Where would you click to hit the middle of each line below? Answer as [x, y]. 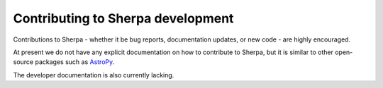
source [23, 62]
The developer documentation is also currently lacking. [94, 75]
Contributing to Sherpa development [123, 18]
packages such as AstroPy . [75, 62]
